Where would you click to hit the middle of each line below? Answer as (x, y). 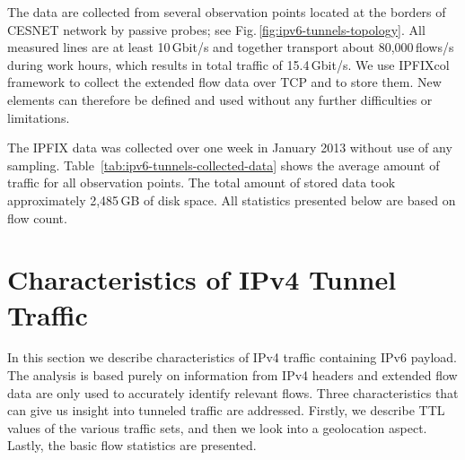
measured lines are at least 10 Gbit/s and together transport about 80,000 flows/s (231, 47)
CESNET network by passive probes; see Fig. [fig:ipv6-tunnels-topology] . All (216, 29)
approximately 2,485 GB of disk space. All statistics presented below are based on (232, 200)
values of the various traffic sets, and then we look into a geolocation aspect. (217, 427)
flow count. (37, 217)
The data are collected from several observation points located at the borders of (227, 12)
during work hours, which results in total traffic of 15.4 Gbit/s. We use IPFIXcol (228, 64)
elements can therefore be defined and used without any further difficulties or (220, 99)
